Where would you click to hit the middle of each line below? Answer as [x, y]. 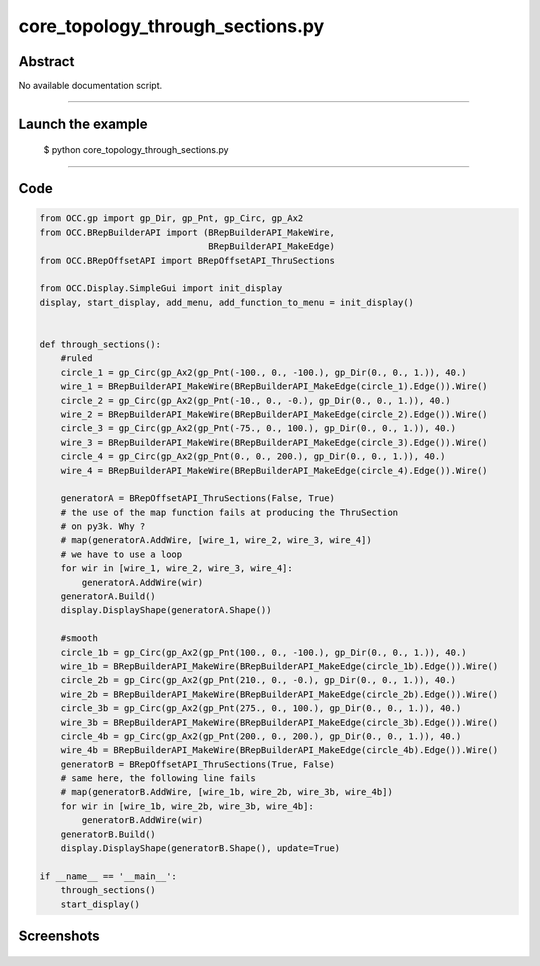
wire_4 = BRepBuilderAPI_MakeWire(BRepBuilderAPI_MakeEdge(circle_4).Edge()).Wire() [274, 470]
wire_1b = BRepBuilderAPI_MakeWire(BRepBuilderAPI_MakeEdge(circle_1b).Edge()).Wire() [279, 666]
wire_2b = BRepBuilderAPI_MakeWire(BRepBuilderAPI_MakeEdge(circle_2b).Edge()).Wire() [279, 694]
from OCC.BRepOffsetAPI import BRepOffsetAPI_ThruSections [187, 260]
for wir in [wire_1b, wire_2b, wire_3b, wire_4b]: [187, 806]
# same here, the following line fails [158, 778]
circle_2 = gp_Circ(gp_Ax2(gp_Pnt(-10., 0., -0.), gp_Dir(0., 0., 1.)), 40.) [256, 400]
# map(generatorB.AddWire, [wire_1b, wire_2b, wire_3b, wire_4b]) [227, 792]
